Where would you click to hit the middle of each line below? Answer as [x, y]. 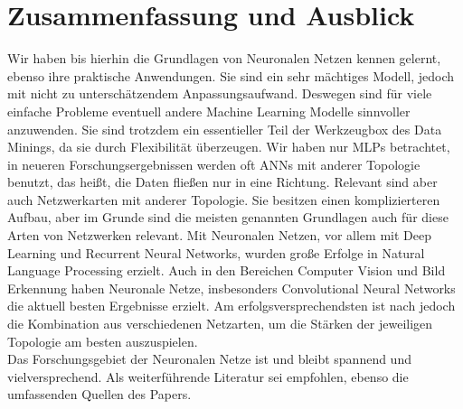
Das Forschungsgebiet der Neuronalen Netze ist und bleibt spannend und [209, 359]
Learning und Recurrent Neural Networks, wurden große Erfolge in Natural [216, 252]
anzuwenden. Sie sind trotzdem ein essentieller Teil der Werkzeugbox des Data [225, 129]
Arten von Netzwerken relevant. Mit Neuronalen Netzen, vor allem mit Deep [219, 235]
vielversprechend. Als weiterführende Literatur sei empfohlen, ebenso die [208, 376]
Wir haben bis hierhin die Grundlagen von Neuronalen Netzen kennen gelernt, [224, 58]
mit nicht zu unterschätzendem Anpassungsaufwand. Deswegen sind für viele [220, 93]
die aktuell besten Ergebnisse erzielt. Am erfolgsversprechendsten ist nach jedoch [231, 306]
